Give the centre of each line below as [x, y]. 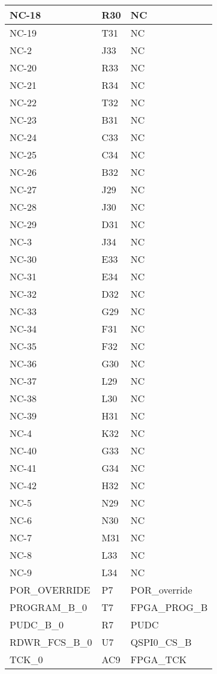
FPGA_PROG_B [169, 607]
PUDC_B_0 [37, 624]
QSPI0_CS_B [161, 642]
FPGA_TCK [159, 659]
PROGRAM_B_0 [49, 607]
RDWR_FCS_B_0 [51, 642]
